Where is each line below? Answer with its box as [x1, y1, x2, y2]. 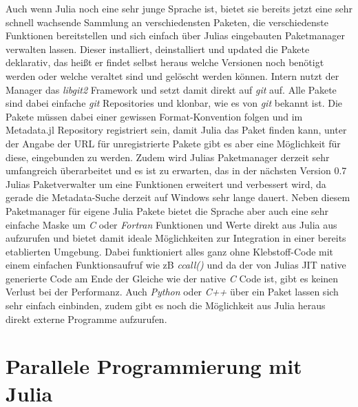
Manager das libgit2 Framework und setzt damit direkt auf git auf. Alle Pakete [6, 82, 337, 96]
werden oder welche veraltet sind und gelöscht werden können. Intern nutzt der [6, 68, 339, 83]
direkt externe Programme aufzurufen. [6, 311, 167, 326]
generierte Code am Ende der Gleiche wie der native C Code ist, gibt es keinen [6, 271, 339, 285]
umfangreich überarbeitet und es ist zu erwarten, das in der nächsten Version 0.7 [6, 163, 347, 178]
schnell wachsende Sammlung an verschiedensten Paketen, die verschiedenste [6, 14, 328, 29]
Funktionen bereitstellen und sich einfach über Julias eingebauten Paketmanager [6, 28, 345, 43]
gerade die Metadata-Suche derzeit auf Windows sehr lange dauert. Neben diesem [6, 190, 350, 205]
